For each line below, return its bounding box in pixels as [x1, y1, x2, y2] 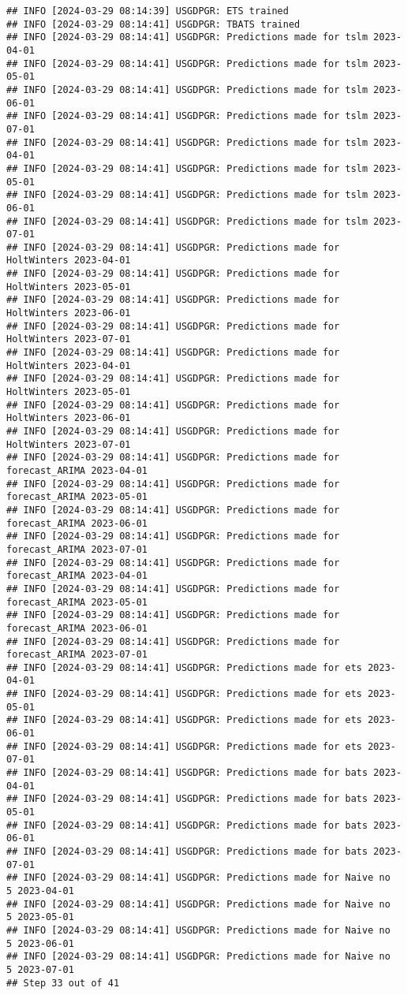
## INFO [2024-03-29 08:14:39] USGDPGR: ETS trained [6, 6, 289, 17]
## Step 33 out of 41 [6, 977, 120, 989]
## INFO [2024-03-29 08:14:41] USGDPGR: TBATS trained [6, 18, 301, 30]
